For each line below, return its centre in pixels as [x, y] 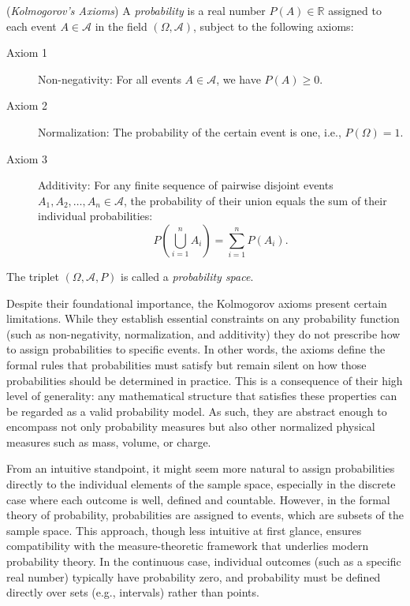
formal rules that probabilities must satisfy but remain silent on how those [186, 364]
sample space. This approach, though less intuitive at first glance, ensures [184, 530]
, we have [239, 79]
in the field [121, 26]
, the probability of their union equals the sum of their [255, 200]
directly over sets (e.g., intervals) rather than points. [133, 592]
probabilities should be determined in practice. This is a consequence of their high [205, 380]
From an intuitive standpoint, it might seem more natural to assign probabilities [201, 468]
